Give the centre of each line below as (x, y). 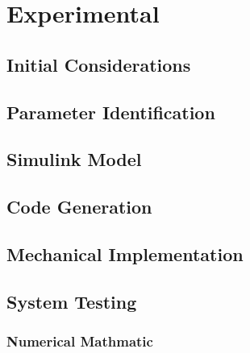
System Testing (72, 301)
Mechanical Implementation (125, 253)
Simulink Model (74, 159)
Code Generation (79, 207)
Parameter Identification (111, 112)
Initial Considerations (99, 64)
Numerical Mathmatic (80, 341)
